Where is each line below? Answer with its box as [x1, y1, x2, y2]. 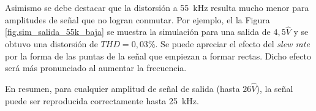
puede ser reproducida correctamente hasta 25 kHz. [5, 94, 199, 107]
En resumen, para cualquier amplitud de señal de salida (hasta [5, 82, 240, 94]
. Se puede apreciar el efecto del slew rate [155, 37, 310, 50]
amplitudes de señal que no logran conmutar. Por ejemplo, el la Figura [5, 13, 270, 26]
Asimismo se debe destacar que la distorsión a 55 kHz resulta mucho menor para [5, 1, 309, 13]
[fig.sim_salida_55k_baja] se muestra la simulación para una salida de [5, 25, 271, 38]
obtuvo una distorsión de [5, 37, 98, 50]
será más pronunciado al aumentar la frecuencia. [5, 61, 187, 74]
